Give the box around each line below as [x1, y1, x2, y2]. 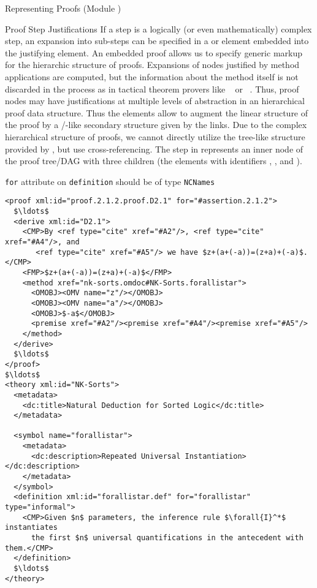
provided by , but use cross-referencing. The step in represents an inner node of [5, 142, 304, 155]
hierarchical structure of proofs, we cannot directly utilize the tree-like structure [5, 130, 305, 143]
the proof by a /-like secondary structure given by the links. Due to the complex [5, 118, 307, 131]
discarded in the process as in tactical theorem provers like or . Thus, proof [5, 82, 299, 95]
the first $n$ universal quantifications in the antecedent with [31, 533, 304, 543]
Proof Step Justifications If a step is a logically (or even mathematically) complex [5, 22, 312, 35]
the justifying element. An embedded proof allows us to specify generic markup [5, 46, 302, 59]
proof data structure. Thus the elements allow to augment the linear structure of [5, 106, 308, 119]
